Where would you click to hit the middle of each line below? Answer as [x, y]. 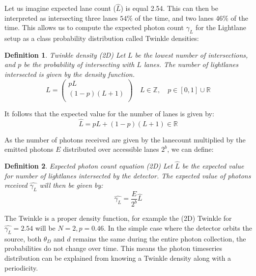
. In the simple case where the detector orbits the [178, 227]
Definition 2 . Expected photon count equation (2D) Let [89, 165]
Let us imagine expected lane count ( [60, 8]
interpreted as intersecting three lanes [61, 17]
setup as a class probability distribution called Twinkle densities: [102, 38]
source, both [23, 238]
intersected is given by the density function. [70, 74]
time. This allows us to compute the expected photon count [94, 27]
